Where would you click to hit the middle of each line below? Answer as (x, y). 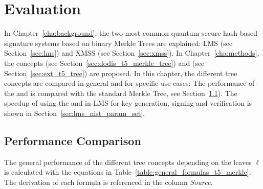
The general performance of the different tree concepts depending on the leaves (128, 162)
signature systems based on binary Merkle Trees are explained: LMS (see (118, 43)
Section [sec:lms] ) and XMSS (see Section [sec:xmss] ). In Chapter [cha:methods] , (132, 53)
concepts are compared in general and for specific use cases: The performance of (129, 83)
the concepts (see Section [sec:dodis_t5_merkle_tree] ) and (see (104, 63)
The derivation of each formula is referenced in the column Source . (108, 182)
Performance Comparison (73, 140)
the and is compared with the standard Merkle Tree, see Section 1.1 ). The (121, 93)
